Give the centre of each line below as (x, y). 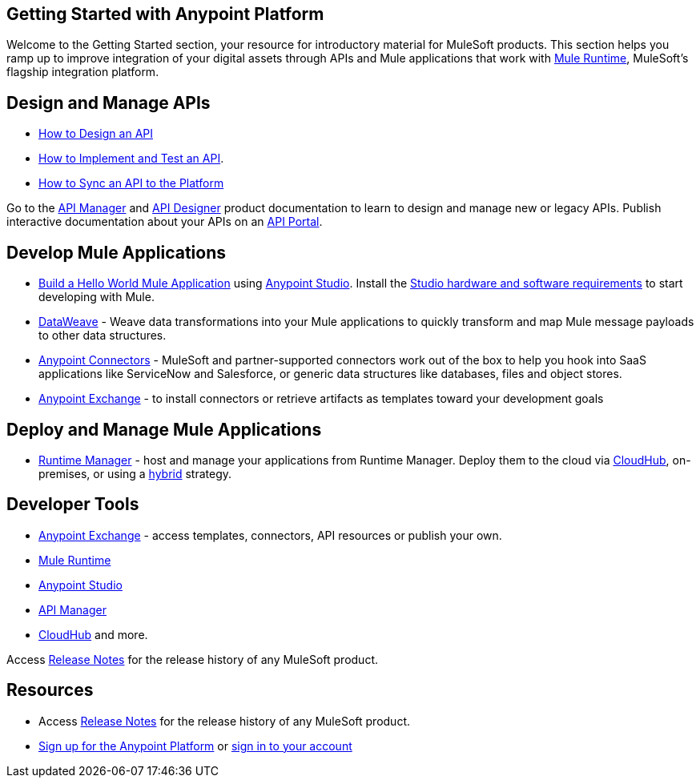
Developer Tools (73, 505)
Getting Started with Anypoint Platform (165, 14)
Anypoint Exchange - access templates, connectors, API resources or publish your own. (270, 535)
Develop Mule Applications (116, 252)
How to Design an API (96, 134)
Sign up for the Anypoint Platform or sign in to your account (195, 746)
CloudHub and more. (93, 634)
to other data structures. (103, 336)
